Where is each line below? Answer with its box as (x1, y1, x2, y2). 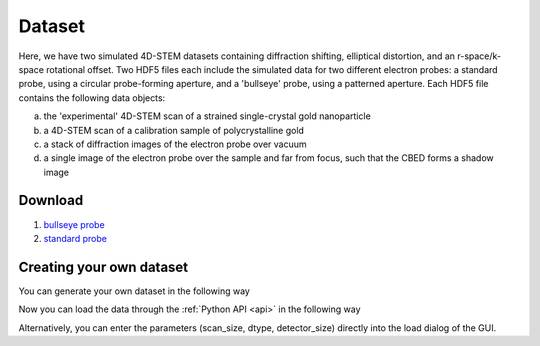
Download (18, 192, 84, 209)
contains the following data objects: (18, 91, 166, 104)
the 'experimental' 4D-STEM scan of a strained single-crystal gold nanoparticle (43, 110, 372, 122)
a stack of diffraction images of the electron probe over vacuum (43, 138, 307, 150)
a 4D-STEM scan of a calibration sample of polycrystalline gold (43, 124, 305, 136)
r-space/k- (456, 50, 502, 62)
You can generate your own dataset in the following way (18, 285, 250, 297)
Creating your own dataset (18, 258, 189, 275)
